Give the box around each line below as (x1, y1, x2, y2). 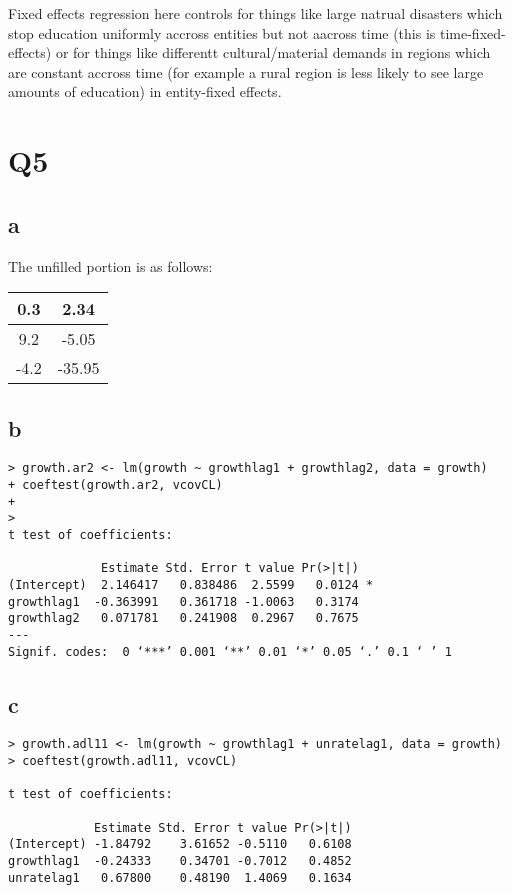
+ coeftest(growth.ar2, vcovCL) (8, 478, 223, 492)
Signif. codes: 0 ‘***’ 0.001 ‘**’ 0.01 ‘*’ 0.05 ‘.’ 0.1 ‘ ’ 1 (8, 644, 452, 659)
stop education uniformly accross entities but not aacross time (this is (8, 22, 436, 43)
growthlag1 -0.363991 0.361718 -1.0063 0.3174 (8, 594, 359, 609)
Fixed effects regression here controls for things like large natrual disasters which (8, 3, 503, 23)
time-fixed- (439, 22, 506, 43)
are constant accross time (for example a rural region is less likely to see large (8, 61, 484, 82)
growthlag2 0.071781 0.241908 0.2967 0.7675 (8, 611, 359, 626)
